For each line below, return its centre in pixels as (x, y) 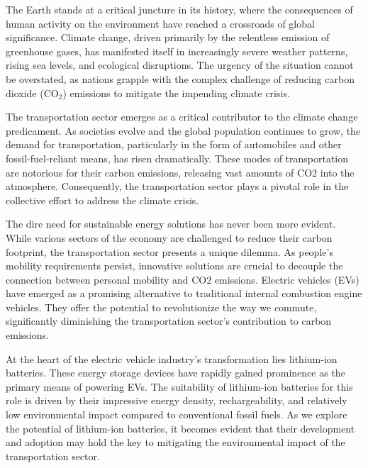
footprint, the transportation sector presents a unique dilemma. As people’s (169, 251)
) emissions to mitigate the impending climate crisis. (176, 93)
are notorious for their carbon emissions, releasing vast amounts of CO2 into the (180, 172)
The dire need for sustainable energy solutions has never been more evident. (171, 224)
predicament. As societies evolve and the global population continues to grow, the (183, 130)
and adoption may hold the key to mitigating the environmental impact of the (175, 442)
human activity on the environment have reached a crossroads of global (160, 23)
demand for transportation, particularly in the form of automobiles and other (174, 144)
